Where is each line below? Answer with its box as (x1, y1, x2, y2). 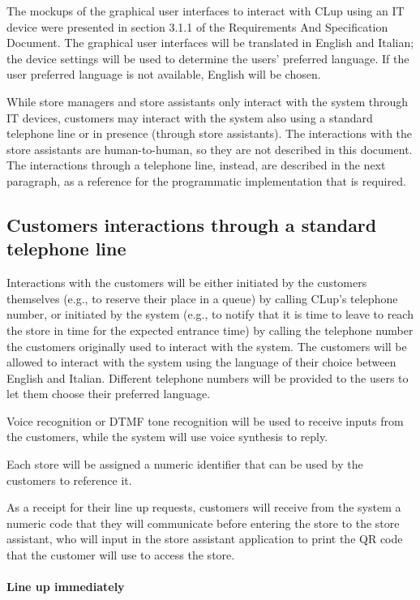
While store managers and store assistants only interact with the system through (6, 92, 409, 109)
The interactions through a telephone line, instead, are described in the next (6, 156, 386, 174)
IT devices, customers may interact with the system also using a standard (6, 109, 373, 126)
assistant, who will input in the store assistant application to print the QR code (6, 530, 403, 547)
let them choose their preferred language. (6, 385, 211, 402)
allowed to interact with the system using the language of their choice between (6, 354, 396, 371)
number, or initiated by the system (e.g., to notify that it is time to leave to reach (6, 306, 414, 323)
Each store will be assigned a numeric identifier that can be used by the (6, 456, 363, 473)
